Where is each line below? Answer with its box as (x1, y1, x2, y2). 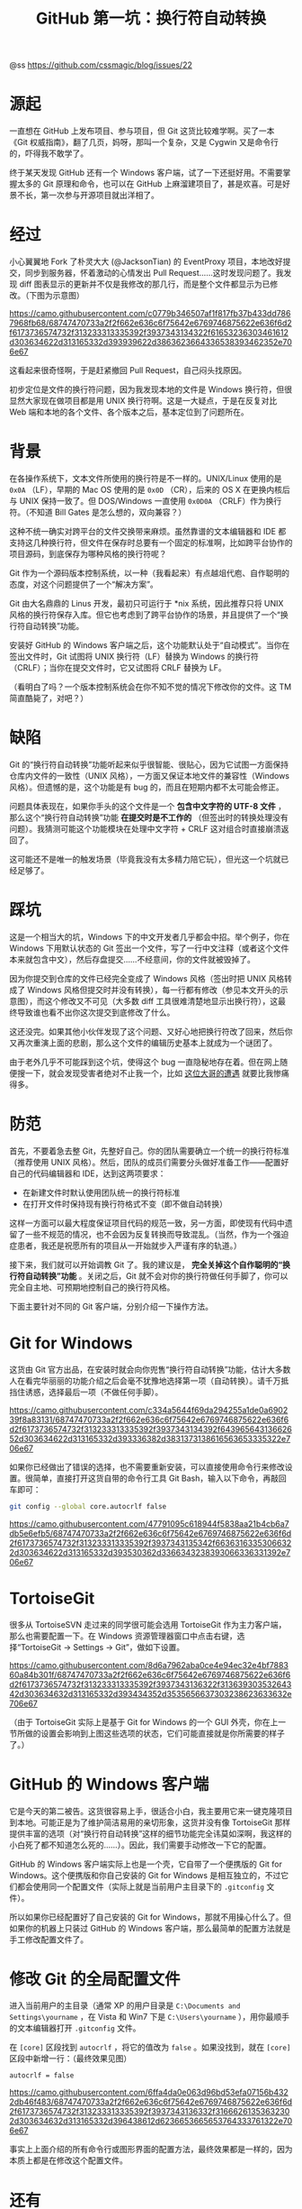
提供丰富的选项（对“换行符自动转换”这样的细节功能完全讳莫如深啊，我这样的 (9, 1828, 292, 1839)
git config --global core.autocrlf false (9, 1502, 167, 1511)
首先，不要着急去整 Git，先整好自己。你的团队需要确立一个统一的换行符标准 (9, 1146, 290, 1156)
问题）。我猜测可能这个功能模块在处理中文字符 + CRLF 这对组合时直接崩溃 (9, 823, 281, 834)
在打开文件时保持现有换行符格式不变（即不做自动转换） (22, 1198, 227, 1209)
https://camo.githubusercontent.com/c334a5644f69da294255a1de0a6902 (9, 1404, 289, 1415)
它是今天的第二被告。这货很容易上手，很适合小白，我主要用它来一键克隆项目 (9, 1805, 293, 1816)
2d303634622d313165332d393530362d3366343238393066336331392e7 (9, 1547, 291, 1557)
